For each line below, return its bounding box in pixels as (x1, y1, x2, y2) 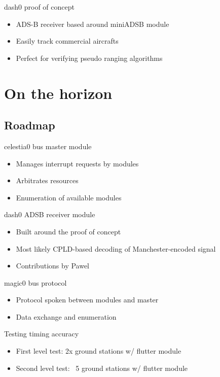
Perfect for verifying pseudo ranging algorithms (16, 52, 163, 63)
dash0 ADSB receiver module (4, 209, 95, 220)
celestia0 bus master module (4, 141, 92, 151)
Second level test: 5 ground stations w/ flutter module (16, 362, 188, 373)
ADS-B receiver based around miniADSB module (16, 18, 169, 29)
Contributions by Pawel (16, 260, 90, 271)
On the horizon (4, 82, 113, 103)
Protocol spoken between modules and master (16, 294, 159, 305)
